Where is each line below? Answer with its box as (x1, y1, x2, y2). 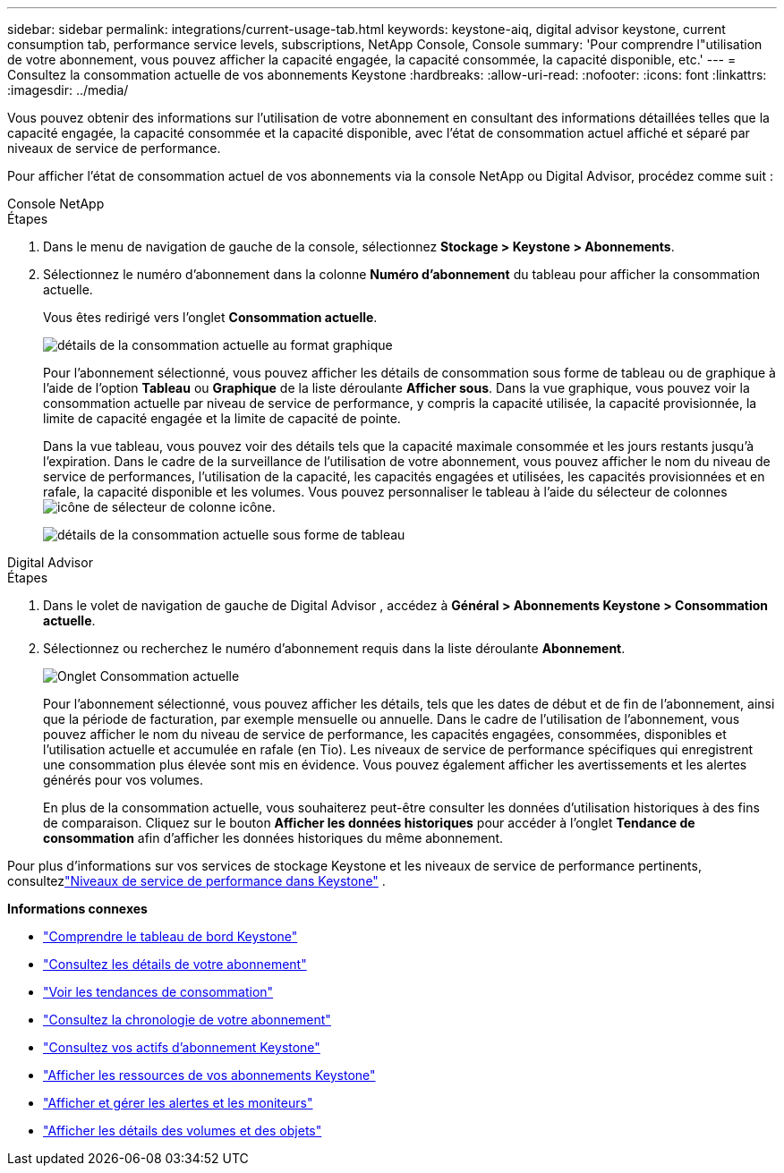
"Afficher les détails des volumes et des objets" (43, 1123, 322, 1138)
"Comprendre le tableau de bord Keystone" (43, 929, 298, 944)
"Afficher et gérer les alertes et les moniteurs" (43, 1095, 313, 1110)
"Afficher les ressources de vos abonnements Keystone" (43, 1067, 376, 1083)
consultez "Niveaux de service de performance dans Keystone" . (7, 873, 386, 888)
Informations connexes (7, 901, 148, 916)
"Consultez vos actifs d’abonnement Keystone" (43, 1040, 320, 1055)
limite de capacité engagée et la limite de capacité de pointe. (43, 411, 401, 426)
